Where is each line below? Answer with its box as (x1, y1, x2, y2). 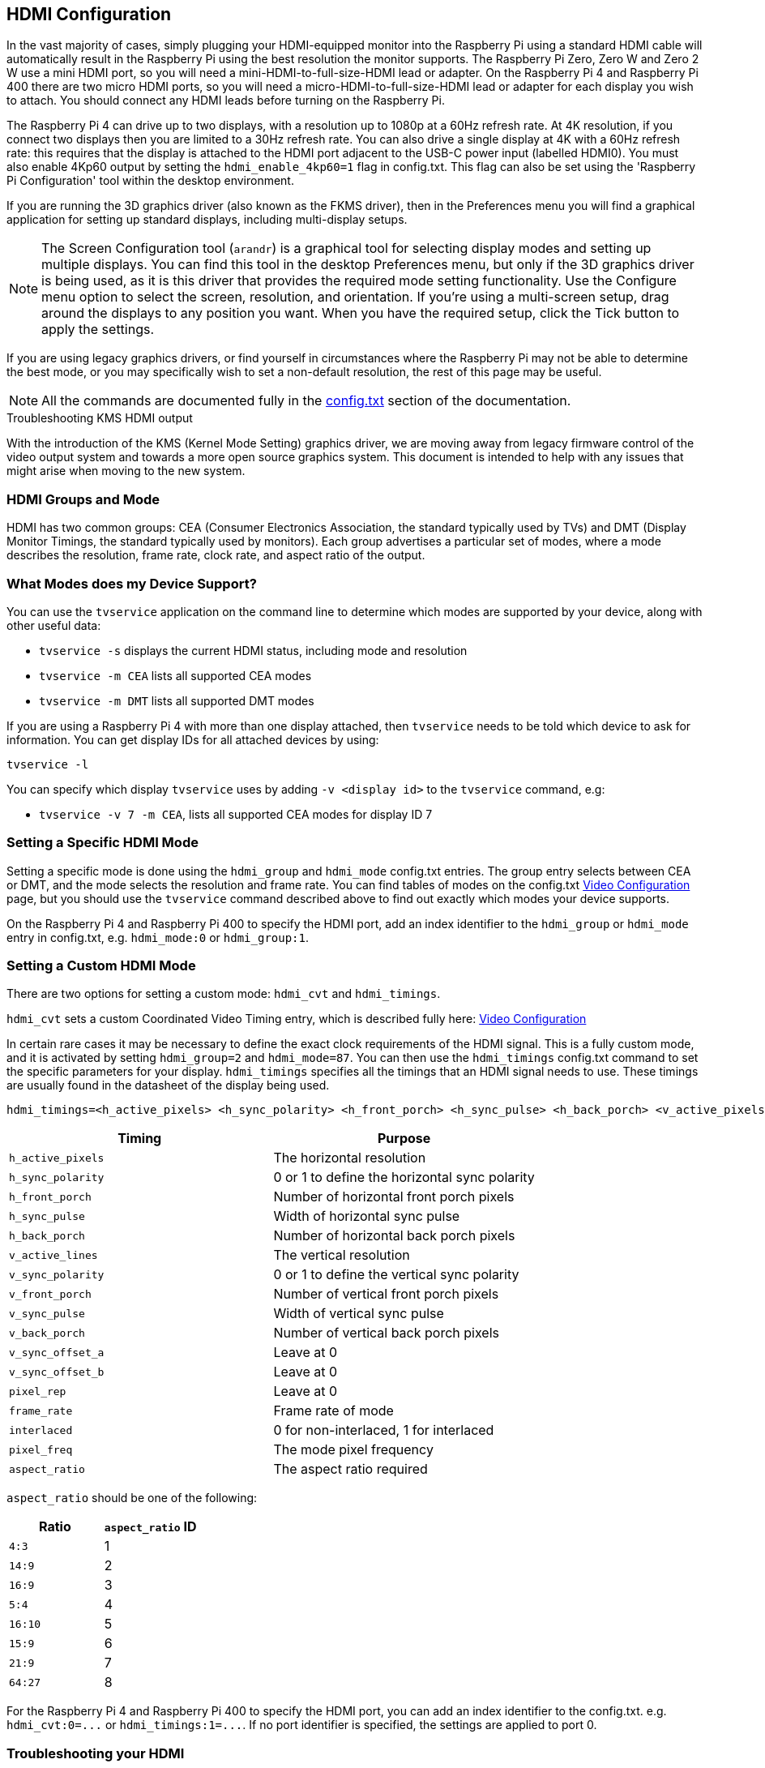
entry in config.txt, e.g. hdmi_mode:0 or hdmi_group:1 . (6, 930, 310, 944)
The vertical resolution (273, 1247, 410, 1264)
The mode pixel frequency (273, 1441, 434, 1458)
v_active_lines (9, 1248, 98, 1261)
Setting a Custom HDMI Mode (6, 957, 196, 974)
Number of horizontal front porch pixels (273, 1188, 515, 1205)
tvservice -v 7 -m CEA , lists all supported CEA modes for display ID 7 (39, 807, 433, 821)
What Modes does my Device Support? (6, 575, 257, 592)
